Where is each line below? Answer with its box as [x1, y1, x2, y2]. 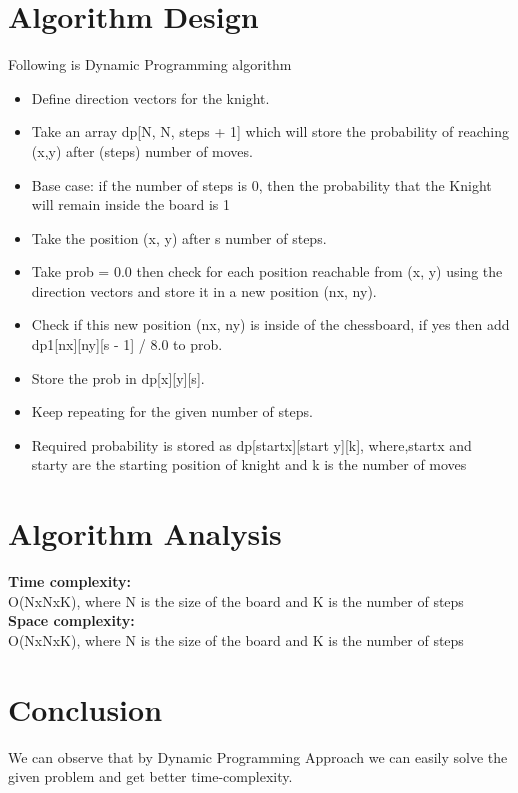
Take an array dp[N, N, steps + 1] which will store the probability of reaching [31, 121, 510, 142]
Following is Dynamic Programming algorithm [8, 54, 292, 75]
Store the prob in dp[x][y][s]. [31, 367, 205, 388]
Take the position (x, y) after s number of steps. [31, 227, 327, 248]
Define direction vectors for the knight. [31, 87, 270, 108]
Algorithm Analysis [8, 513, 282, 554]
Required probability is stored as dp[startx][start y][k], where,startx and [31, 434, 472, 455]
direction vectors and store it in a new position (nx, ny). [31, 280, 377, 301]
